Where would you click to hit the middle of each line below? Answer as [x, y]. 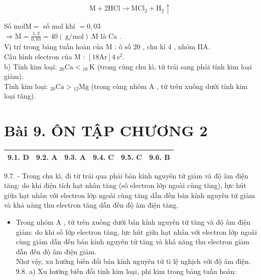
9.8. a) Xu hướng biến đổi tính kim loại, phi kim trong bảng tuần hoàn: [126, 271]
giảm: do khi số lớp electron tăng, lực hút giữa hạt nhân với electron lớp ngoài [136, 231]
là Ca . [111, 35]
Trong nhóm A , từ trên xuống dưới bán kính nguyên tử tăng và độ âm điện [133, 222]
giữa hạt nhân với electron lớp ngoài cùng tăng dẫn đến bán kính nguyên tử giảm [129, 195]
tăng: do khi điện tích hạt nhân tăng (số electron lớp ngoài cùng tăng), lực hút [125, 185]
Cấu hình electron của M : [45, 57]
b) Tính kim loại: [31, 66]
